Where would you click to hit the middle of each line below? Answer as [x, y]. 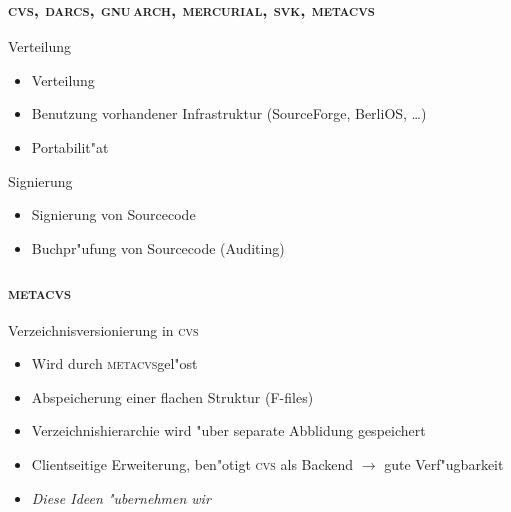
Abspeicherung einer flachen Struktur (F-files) [172, 396]
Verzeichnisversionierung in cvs [103, 329]
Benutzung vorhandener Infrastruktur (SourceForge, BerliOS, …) [229, 113]
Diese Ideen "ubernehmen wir [121, 497]
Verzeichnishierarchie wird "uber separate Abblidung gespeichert [228, 430]
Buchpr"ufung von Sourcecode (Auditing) [158, 247]
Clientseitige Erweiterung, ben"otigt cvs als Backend [192, 463]
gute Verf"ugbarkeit [444, 463]
